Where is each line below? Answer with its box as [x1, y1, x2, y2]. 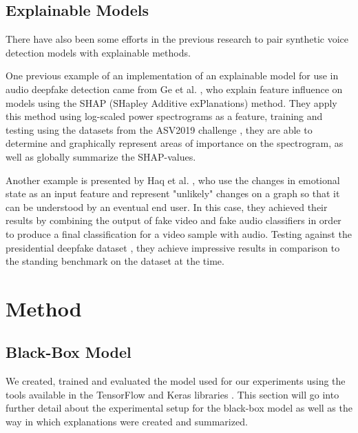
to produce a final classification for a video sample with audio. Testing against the [6, 226, 352, 241]
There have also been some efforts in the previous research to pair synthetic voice [6, 32, 349, 46]
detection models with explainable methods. [6, 45, 191, 59]
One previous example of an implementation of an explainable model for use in [6, 68, 339, 83]
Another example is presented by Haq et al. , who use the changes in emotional [6, 172, 340, 187]
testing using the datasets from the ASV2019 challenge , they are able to [6, 122, 313, 137]
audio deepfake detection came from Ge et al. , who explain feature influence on [6, 81, 343, 96]
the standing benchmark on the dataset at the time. [6, 254, 224, 268]
